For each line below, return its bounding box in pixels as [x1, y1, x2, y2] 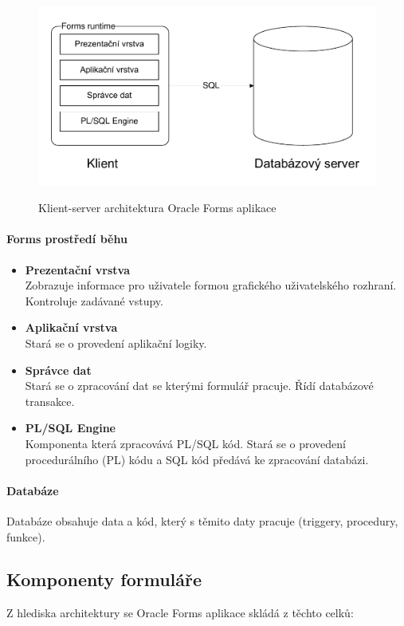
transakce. [25, 392, 75, 409]
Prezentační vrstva [25, 261, 131, 278]
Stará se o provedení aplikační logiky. [25, 334, 207, 351]
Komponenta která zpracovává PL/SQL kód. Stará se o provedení [25, 435, 346, 451]
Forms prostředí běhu [6, 230, 127, 247]
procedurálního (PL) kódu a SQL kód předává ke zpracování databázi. [25, 451, 369, 467]
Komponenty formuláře [6, 567, 202, 592]
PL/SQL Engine [25, 419, 116, 436]
